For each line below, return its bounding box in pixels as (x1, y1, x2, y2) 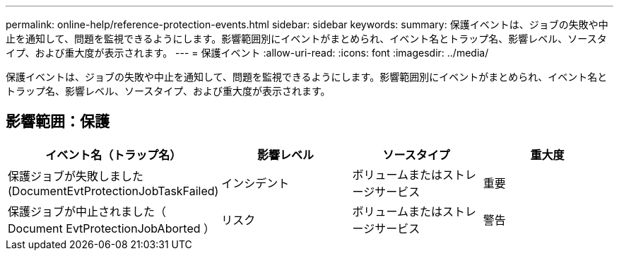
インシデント (221, 175, 290, 190)
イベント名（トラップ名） (45, 147, 182, 162)
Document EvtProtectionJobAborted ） (8, 221, 216, 235)
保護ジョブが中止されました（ (8, 204, 167, 219)
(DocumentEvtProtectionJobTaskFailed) (8, 183, 219, 198)
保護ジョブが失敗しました (8, 168, 144, 183)
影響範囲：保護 (6, 112, 110, 131)
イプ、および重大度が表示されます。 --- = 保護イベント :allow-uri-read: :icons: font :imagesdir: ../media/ (6, 47, 489, 59)
